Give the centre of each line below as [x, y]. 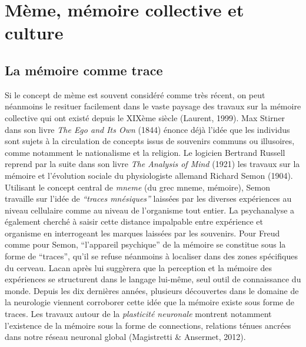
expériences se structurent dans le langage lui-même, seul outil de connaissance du [153, 279]
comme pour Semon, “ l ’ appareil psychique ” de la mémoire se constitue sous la [145, 244]
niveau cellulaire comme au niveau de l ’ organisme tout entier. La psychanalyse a [150, 210]
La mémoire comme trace [84, 70]
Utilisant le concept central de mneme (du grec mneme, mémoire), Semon [137, 187]
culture [34, 33]
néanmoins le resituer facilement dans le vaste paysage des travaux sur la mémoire [153, 106]
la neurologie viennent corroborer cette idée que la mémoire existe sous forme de [149, 302]
